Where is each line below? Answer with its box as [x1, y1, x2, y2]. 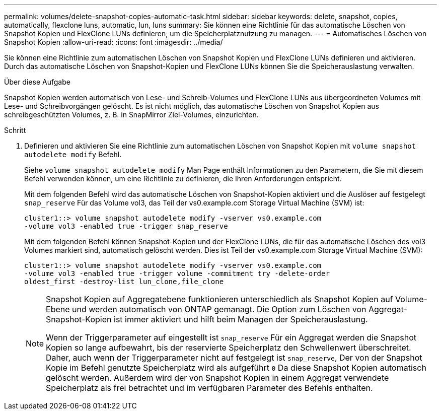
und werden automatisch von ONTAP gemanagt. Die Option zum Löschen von [72, 304, 366, 314]
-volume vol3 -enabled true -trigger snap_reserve [24, 222, 228, 230]
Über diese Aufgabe [4, 78, 70, 86]
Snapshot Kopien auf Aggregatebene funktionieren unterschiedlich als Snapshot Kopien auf [46, 294, 393, 304]
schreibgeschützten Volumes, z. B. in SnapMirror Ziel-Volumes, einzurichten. [4, 110, 259, 119]
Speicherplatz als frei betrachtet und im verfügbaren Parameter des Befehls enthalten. [46, 383, 373, 393]
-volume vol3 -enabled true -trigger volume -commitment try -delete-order [24, 269, 330, 278]
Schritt [4, 126, 26, 134]
